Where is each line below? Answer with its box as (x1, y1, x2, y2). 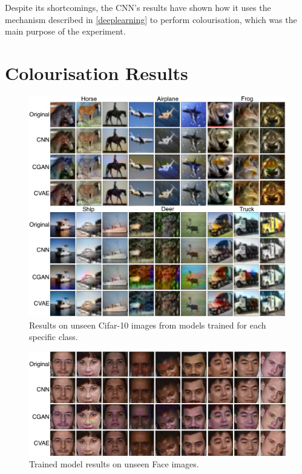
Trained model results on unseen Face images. (29, 458, 199, 470)
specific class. (29, 330, 78, 343)
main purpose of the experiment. (5, 25, 126, 38)
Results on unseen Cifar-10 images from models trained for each (29, 318, 266, 331)
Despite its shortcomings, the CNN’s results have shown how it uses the (5, 1, 271, 13)
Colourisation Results (5, 60, 188, 85)
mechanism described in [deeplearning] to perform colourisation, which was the (5, 13, 297, 25)
